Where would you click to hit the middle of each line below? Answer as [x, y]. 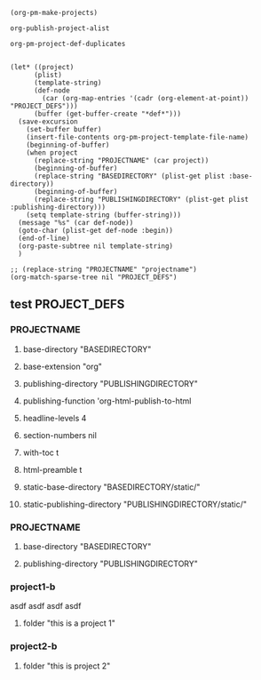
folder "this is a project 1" [69, 623]
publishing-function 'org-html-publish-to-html [107, 401]
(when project [52, 153]
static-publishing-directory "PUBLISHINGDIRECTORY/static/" [135, 504]
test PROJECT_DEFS [67, 304]
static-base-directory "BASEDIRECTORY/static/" [111, 487]
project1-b [33, 587]
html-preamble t [52, 469]
